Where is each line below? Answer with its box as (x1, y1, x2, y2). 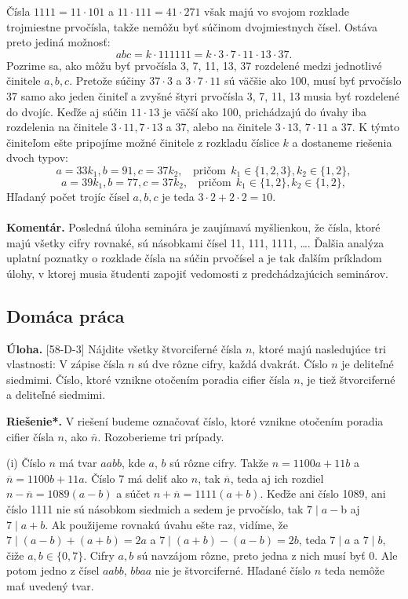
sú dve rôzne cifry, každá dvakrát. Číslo (138, 356, 328, 372)
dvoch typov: (6, 149, 68, 166)
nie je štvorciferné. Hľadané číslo (155, 562, 311, 579)
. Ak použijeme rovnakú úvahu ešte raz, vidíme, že (45, 516, 288, 532)
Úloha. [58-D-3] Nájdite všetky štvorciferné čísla (6, 340, 242, 356)
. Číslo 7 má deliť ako (84, 469, 188, 486)
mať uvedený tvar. (6, 578, 94, 594)
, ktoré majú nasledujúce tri (252, 340, 386, 356)
